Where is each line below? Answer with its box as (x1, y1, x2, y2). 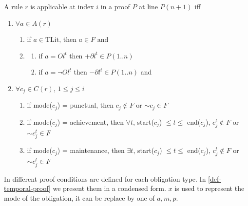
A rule (4, 1, 23, 11)
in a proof (100, 1, 130, 11)
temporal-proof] (4, 183, 51, 193)
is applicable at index (30, 1, 94, 11)
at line (139, 1, 158, 11)
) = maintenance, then (57, 145, 125, 155)
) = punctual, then (57, 100, 114, 110)
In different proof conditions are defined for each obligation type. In (4, 173, 206, 184)
